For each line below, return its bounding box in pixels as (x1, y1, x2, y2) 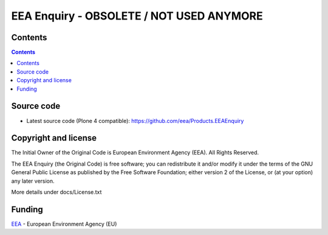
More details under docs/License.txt (11, 189, 102, 195)
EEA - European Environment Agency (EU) (11, 220, 117, 228)
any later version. (11, 177, 55, 184)
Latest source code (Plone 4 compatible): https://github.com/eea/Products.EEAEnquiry (26, 117, 244, 124)
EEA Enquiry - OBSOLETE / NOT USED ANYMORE (11, 9, 264, 23)
